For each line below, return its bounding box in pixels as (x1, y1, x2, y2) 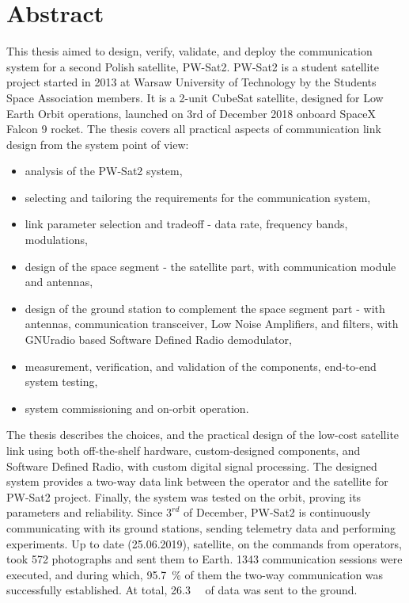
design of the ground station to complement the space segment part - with (25, 300, 385, 316)
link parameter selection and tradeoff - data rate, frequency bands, (25, 216, 348, 232)
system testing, (25, 373, 98, 390)
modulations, (25, 231, 88, 248)
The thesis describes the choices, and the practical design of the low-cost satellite (6, 426, 400, 443)
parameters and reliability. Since (6, 504, 163, 521)
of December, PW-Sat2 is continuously (184, 504, 371, 521)
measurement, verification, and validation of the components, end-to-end (25, 357, 377, 374)
